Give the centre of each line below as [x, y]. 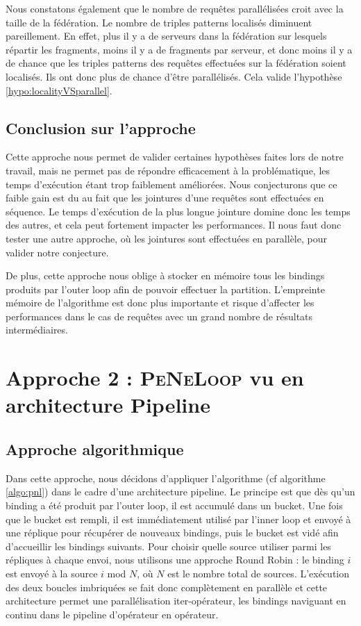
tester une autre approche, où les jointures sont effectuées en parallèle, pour [166, 238]
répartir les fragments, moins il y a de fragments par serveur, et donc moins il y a [179, 49]
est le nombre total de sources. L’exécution [259, 573]
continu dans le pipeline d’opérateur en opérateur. [112, 614]
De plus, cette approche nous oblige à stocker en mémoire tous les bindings [165, 275]
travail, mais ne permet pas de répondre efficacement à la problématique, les [168, 170]
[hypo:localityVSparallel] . [59, 90]
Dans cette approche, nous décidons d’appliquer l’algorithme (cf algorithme [166, 478]
